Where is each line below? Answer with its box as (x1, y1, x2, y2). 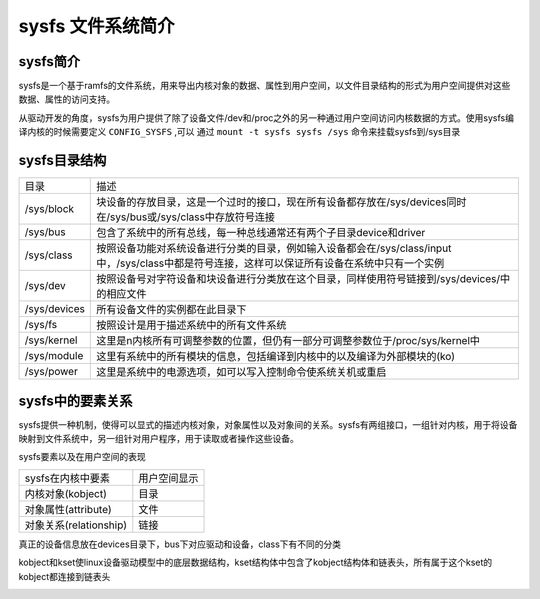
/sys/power (24, 365, 79, 379)
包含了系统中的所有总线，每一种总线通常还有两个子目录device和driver (96, 226, 426, 240)
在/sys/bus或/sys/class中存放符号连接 (96, 210, 275, 224)
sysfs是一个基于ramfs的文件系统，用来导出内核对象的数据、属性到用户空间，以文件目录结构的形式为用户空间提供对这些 (18, 80, 511, 92)
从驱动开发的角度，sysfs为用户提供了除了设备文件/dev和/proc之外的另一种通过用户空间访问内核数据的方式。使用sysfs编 (18, 111, 515, 124)
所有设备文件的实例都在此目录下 (96, 303, 247, 317)
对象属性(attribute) (24, 502, 112, 516)
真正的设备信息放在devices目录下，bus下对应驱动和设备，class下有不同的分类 (18, 538, 342, 550)
